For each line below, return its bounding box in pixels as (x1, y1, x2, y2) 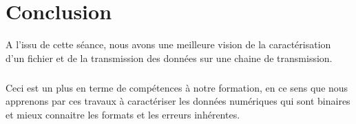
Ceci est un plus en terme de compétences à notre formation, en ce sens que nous (6, 80, 348, 94)
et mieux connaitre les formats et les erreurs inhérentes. (6, 107, 240, 121)
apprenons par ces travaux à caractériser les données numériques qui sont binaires (6, 94, 350, 108)
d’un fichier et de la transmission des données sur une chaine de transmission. (6, 50, 333, 65)
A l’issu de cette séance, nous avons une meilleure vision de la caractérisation (6, 37, 331, 52)
